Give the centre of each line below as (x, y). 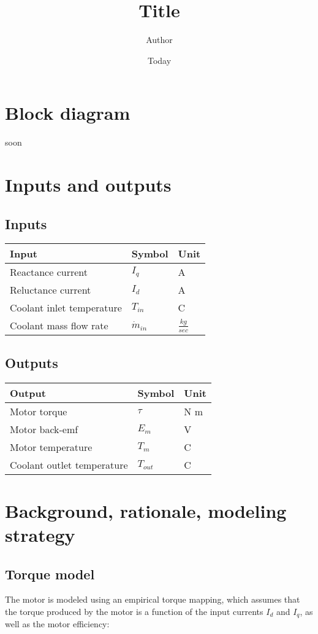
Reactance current (49, 272)
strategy (40, 534)
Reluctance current (51, 290)
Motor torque (39, 411)
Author (159, 40)
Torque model (50, 573)
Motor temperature (51, 447)
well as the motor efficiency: (57, 624)
